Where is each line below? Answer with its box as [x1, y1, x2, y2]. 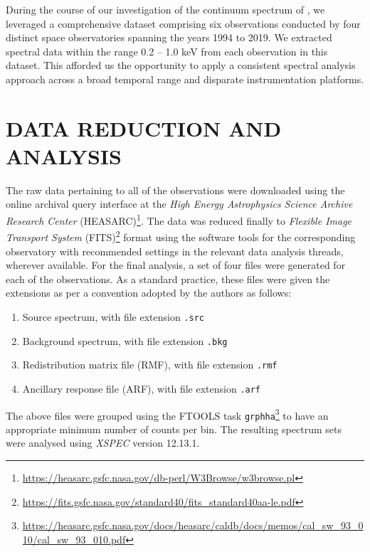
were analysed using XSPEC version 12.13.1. [6, 435, 200, 450]
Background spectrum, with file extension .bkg [22, 333, 228, 348]
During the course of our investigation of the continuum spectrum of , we [6, 2, 325, 16]
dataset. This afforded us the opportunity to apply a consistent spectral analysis [6, 58, 356, 73]
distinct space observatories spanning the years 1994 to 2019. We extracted [6, 30, 332, 45]
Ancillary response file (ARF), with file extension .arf [22, 381, 261, 396]
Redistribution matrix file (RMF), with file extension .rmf [22, 357, 277, 372]
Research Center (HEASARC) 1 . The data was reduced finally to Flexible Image [6, 211, 352, 228]
